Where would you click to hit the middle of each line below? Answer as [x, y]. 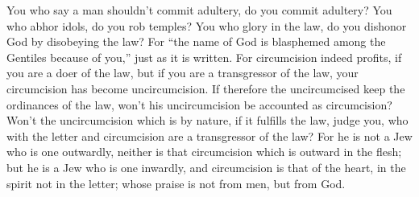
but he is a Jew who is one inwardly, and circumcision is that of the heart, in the [206, 167]
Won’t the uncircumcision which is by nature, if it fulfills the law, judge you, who [207, 120]
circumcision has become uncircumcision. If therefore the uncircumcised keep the [206, 88]
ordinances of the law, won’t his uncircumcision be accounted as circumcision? [199, 104]
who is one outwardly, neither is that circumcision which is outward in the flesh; [204, 152]
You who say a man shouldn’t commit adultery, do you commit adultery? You [199, 10]
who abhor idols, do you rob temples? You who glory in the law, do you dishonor [207, 25]
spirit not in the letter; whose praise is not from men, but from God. [176, 183]
